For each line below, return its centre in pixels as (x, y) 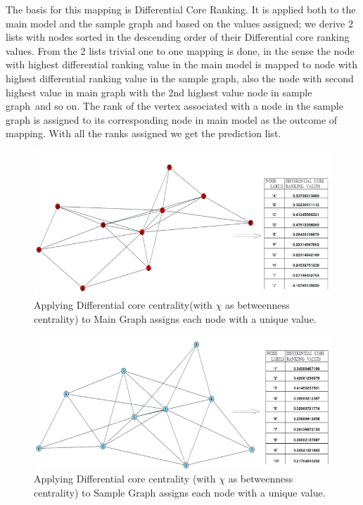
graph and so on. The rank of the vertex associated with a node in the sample (174, 106)
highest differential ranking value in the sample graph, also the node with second (180, 78)
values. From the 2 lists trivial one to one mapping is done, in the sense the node (180, 50)
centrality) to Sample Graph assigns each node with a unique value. (180, 492)
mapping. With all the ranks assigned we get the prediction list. (144, 133)
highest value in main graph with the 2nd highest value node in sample (159, 92)
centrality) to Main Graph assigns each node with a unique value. (175, 318)
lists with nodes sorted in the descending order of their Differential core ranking (178, 37)
